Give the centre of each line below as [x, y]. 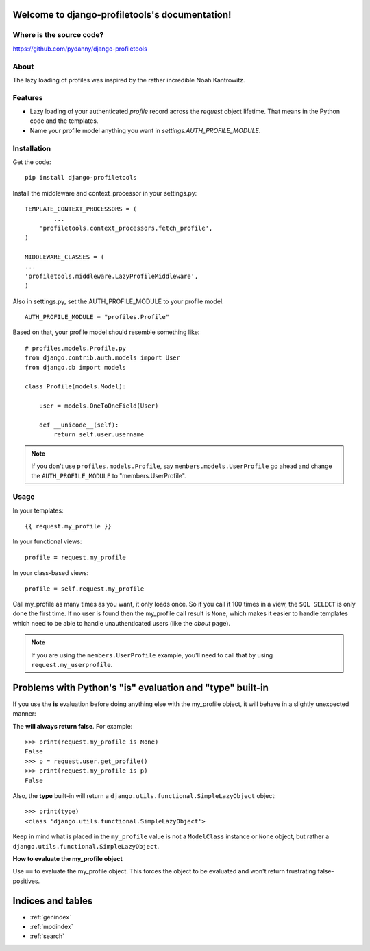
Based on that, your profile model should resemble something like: [106, 332]
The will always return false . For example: [73, 726]
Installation [32, 148]
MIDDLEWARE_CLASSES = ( [65, 257]
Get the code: [32, 162]
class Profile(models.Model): [76, 387]
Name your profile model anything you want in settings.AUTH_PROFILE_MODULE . [145, 130]
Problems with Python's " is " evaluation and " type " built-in [140, 687]
